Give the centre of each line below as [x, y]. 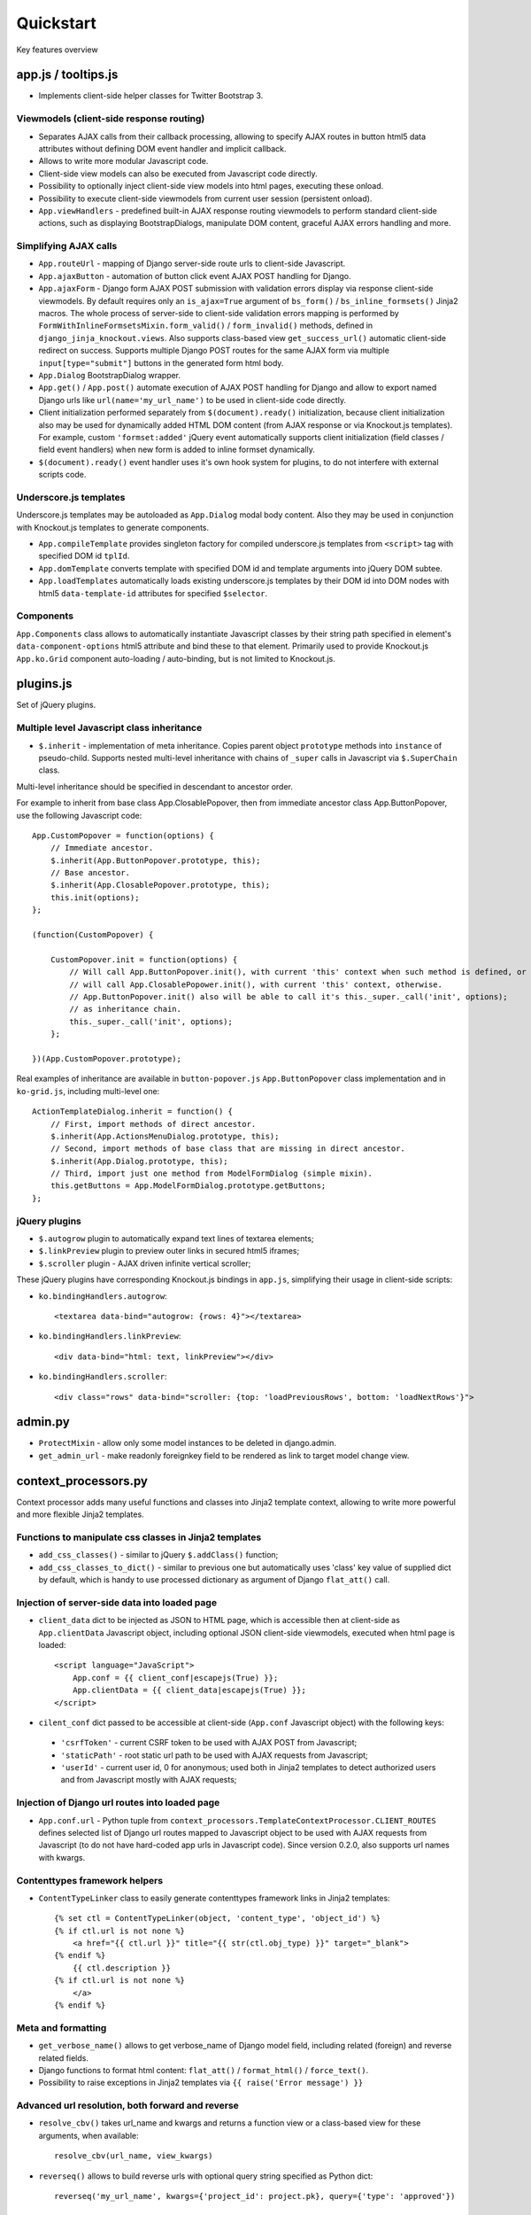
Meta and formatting [62, 2027]
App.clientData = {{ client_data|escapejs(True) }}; [189, 1690]
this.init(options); [95, 898]
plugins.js [44, 684]
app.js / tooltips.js [67, 75]
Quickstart [57, 23]
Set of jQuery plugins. [56, 705]
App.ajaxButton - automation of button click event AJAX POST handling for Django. [195, 276]
